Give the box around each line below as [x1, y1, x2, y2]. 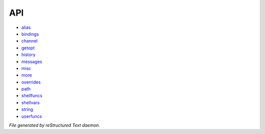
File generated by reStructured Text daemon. [9, 122, 100, 128]
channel [21, 38, 38, 44]
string [21, 107, 33, 112]
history [21, 52, 36, 58]
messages [21, 59, 43, 65]
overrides [21, 79, 41, 85]
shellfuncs [21, 93, 43, 99]
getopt [21, 45, 35, 51]
